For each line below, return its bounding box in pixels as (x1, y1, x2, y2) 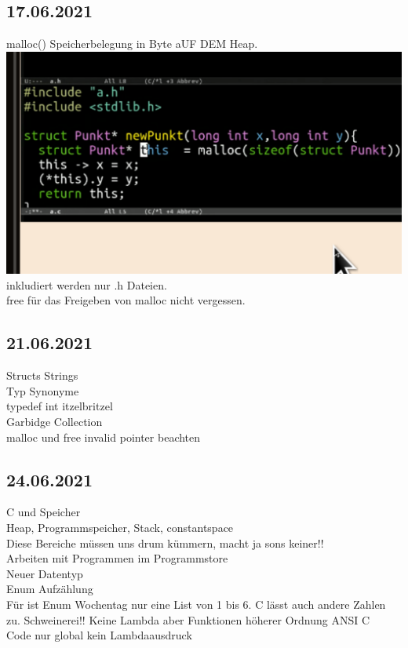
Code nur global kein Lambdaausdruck (6, 627, 192, 643)
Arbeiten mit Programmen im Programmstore (6, 550, 228, 566)
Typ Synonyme (6, 382, 79, 399)
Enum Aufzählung (6, 581, 93, 597)
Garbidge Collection (6, 413, 103, 430)
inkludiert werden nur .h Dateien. (6, 276, 167, 293)
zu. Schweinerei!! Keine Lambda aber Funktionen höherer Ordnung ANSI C (6, 611, 370, 628)
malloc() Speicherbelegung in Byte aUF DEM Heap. (6, 35, 258, 52)
